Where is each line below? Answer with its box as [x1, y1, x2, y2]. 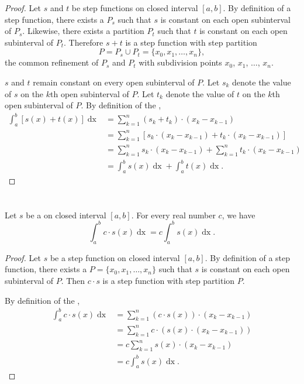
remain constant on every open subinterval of [33, 76, 195, 88]
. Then [61, 274, 85, 286]
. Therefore [63, 36, 103, 48]
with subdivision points [139, 56, 222, 68]
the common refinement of [5, 56, 99, 68]
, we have [222, 208, 255, 221]
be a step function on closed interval [50, 251, 180, 263]
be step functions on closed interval [71, 2, 198, 13]
